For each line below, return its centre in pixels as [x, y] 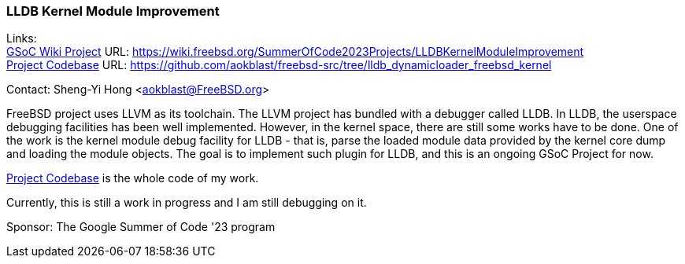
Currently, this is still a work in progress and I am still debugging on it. [187, 203]
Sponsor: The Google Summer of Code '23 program [141, 227]
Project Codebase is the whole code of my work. [133, 178]
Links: [22, 38]
